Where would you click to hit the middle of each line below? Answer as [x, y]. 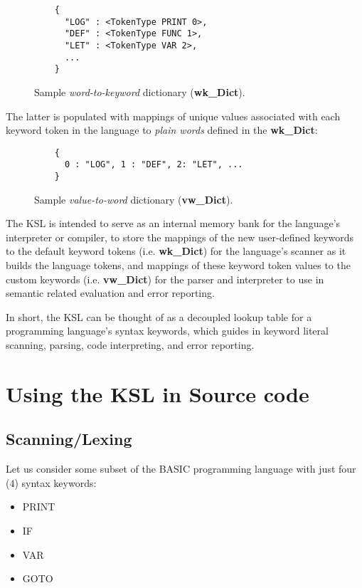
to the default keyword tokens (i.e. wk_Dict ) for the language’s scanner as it [176, 251]
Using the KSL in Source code [158, 393]
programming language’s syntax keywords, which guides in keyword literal [167, 331]
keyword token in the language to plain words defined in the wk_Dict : [162, 130]
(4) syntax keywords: [51, 482]
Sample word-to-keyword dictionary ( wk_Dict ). [140, 91]
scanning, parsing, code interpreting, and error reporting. [130, 345]
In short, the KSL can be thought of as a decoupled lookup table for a [159, 316]
